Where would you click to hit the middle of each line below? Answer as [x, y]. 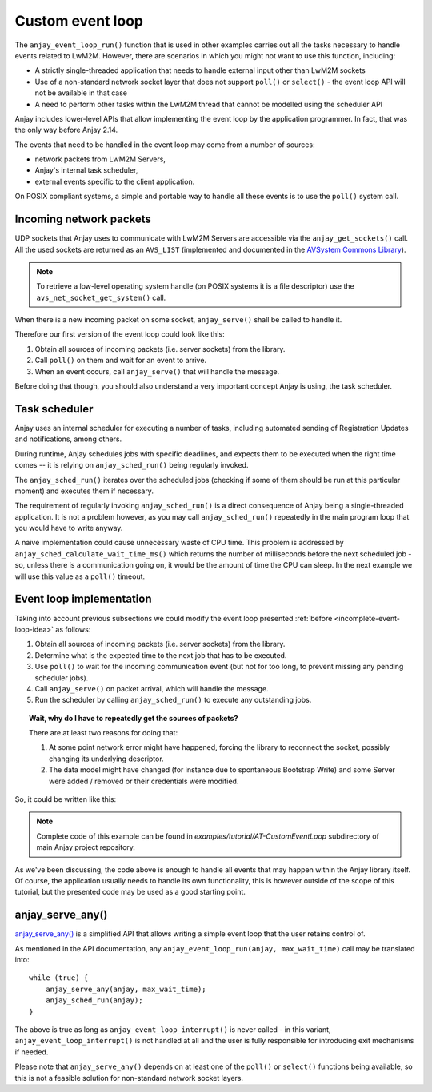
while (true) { [59, 978]
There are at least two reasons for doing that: [104, 733]
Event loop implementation [83, 599]
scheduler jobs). [62, 678]
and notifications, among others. [68, 439]
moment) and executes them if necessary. [84, 491]
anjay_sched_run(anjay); [94, 1000]
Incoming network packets [83, 219]
